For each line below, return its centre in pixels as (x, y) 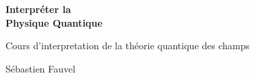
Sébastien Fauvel (41, 68)
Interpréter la (38, 9)
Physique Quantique (54, 22)
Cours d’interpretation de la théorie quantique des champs (128, 45)
